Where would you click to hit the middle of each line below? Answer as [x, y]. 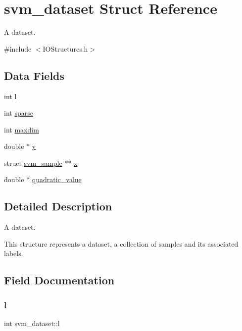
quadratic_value [57, 179]
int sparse [19, 113]
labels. [14, 253]
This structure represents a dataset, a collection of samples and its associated [121, 243]
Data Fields [34, 75]
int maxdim [22, 129]
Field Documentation [59, 280]
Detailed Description [58, 206]
